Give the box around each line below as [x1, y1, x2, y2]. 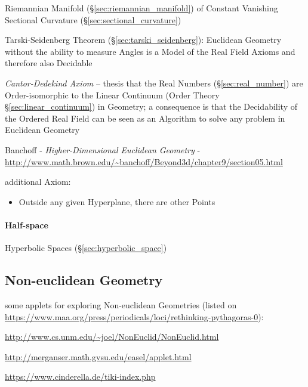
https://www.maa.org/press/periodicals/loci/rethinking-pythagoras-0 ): [5, 310, 264, 323]
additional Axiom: [5, 175, 71, 188]
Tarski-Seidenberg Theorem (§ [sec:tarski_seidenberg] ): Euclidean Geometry [5, 33, 282, 46]
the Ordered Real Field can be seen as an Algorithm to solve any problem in [5, 112, 285, 124]
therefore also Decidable [5, 57, 93, 69]
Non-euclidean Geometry [5, 271, 163, 289]
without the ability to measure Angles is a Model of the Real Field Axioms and [5, 45, 295, 57]
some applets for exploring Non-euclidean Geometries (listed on [5, 298, 237, 311]
